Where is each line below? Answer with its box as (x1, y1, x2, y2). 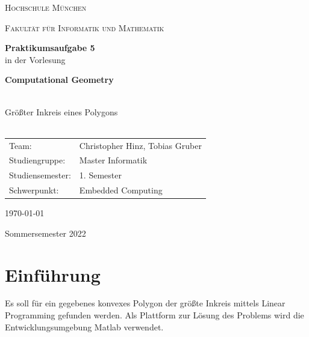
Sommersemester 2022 (5, 226, 86, 239)
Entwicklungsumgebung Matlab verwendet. (5, 320, 164, 333)
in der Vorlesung (5, 53, 66, 65)
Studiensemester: (9, 169, 71, 181)
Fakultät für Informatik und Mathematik (5, 21, 164, 34)
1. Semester (79, 169, 122, 181)
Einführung (5, 262, 101, 287)
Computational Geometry (5, 73, 114, 86)
